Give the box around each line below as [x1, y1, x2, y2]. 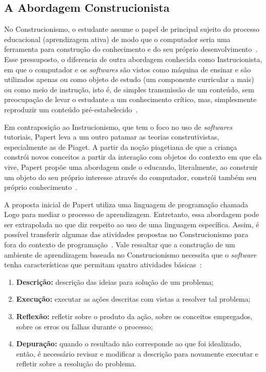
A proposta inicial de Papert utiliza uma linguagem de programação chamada [4, 199, 249, 209]
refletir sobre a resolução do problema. [16, 358, 137, 369]
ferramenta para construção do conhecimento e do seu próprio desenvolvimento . [4, 44, 258, 54]
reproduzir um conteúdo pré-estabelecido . [4, 104, 138, 114]
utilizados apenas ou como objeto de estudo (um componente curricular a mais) [4, 74, 254, 85]
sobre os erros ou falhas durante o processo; [16, 321, 153, 331]
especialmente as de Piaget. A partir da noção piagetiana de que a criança [4, 141, 237, 152]
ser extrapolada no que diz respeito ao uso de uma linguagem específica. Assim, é [4, 219, 259, 229]
